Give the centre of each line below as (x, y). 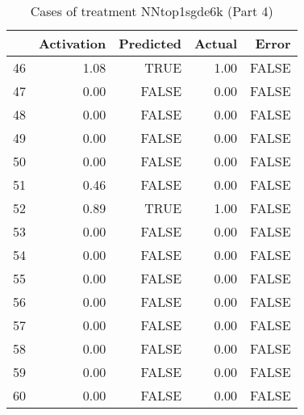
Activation (73, 43)
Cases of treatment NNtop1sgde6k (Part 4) (152, 11)
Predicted (150, 43)
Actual (216, 43)
